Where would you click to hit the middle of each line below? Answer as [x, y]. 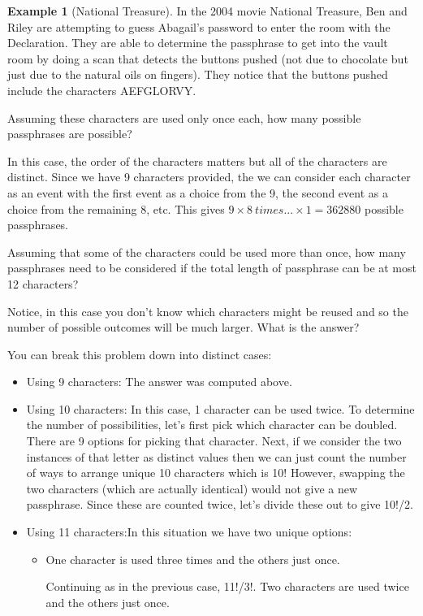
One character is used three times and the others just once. [193, 559]
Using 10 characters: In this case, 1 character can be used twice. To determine [220, 408]
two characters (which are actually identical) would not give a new [192, 488]
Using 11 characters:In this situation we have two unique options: [189, 532]
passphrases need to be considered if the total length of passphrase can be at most [212, 268]
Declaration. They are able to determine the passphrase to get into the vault [198, 43]
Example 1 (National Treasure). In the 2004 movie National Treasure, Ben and [207, 11]
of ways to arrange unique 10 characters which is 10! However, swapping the [216, 473]
